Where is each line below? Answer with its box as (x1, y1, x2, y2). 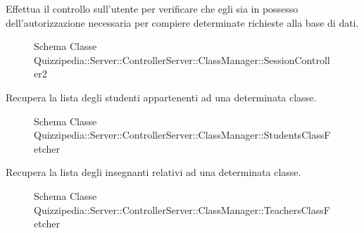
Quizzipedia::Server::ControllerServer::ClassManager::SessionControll (34, 52, 330, 67)
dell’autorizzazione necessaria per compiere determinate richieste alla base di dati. (6, 15, 359, 30)
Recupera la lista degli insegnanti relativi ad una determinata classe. (6, 165, 301, 180)
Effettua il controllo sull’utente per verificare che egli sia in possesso (6, 1, 299, 15)
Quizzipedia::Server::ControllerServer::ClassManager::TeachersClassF (34, 202, 330, 217)
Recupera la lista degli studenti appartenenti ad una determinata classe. (6, 89, 317, 104)
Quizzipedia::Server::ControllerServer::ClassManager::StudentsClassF (34, 127, 331, 142)
